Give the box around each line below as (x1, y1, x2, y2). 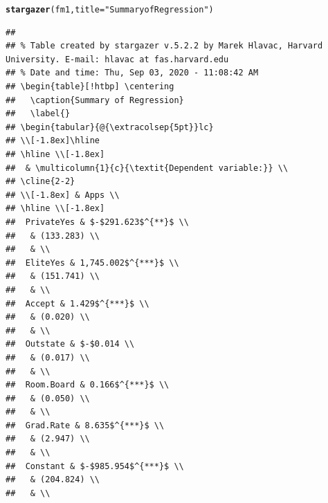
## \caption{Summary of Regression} (6, 95, 184, 105)
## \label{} (6, 109, 71, 119)
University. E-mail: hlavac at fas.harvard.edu (6, 54, 229, 64)
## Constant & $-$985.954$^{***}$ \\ (6, 461, 184, 471)
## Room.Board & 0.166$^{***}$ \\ (6, 380, 170, 390)
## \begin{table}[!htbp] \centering (6, 82, 174, 92)
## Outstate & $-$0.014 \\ (6, 339, 135, 349)
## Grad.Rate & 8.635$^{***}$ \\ (6, 420, 165, 430)
